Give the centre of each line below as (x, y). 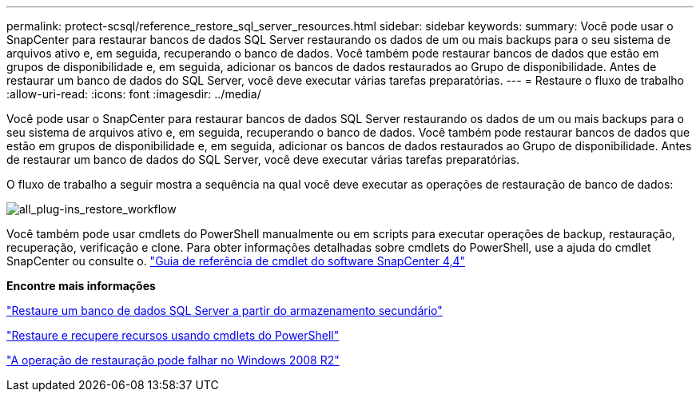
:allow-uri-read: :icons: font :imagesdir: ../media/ (134, 94)
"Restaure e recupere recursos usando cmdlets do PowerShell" (173, 335)
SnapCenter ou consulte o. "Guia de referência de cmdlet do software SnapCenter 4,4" (236, 261)
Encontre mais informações (81, 286)
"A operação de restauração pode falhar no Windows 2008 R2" (173, 360)
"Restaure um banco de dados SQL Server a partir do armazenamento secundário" (225, 310)
